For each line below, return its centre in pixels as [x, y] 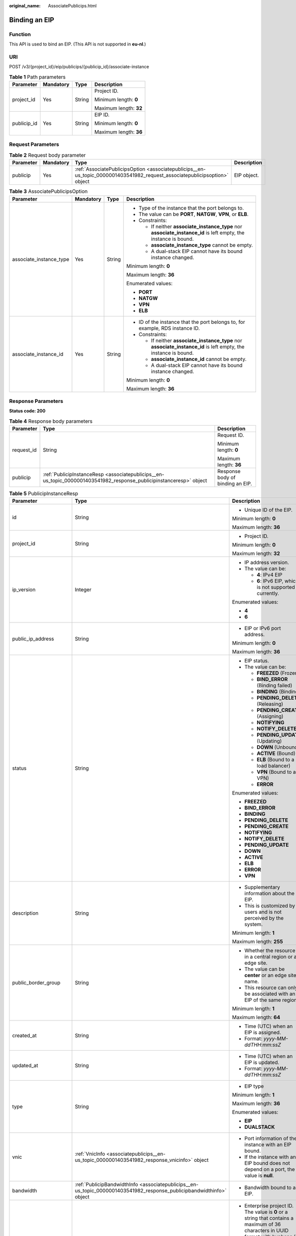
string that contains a [269, 1218]
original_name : [25, 6]
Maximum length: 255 [258, 942]
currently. [268, 593]
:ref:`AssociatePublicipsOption [110, 169]
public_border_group [36, 983]
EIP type [254, 1086]
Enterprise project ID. [269, 1206]
